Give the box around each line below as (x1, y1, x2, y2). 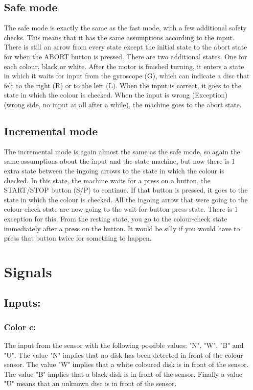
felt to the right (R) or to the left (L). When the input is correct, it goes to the (4, 80, 241, 90)
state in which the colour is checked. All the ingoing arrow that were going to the (4, 194, 248, 204)
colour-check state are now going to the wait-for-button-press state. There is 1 (4, 204, 238, 214)
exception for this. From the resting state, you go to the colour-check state (4, 213, 228, 223)
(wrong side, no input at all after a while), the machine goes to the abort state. (4, 99, 242, 109)
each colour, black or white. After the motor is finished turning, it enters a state (4, 61, 244, 71)
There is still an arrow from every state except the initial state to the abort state (4, 42, 247, 52)
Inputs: (4, 295, 41, 310)
